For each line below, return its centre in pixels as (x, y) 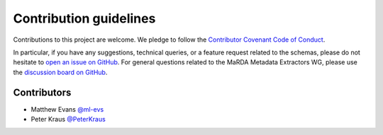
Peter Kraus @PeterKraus (68, 119)
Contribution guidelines (84, 18)
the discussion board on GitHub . (60, 72)
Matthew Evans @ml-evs (67, 109)
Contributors (42, 92)
